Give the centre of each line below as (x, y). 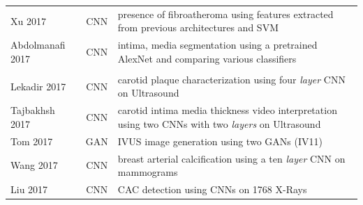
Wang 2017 (34, 165)
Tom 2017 (32, 141)
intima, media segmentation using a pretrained (217, 45)
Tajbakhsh (33, 110)
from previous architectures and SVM (198, 27)
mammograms (148, 172)
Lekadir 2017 (38, 86)
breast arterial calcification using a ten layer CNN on (231, 158)
